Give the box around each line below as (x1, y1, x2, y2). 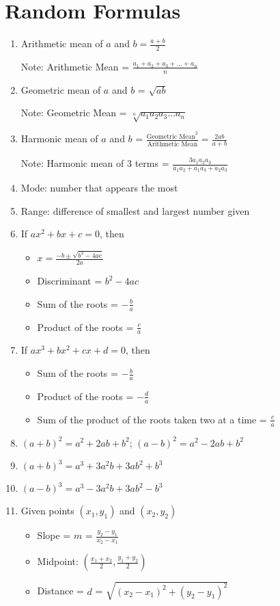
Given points (20, 503, 74, 518)
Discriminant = (37, 274, 102, 288)
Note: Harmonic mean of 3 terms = (20, 156, 169, 170)
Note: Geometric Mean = (20, 105, 127, 120)
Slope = (37, 528, 71, 542)
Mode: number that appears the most (20, 181, 178, 195)
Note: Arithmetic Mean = (20, 59, 130, 73)
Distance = (37, 583, 84, 598)
